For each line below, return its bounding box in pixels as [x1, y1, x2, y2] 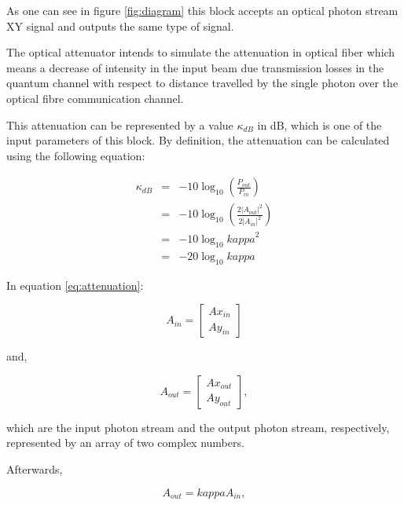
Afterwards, [6, 460, 63, 477]
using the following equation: [6, 147, 145, 163]
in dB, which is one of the [257, 116, 382, 133]
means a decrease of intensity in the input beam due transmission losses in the [6, 59, 384, 75]
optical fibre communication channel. [6, 90, 184, 106]
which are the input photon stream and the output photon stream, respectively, [6, 419, 390, 435]
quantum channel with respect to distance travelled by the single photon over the [6, 75, 398, 91]
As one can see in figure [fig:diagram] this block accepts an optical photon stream [6, 2, 398, 18]
